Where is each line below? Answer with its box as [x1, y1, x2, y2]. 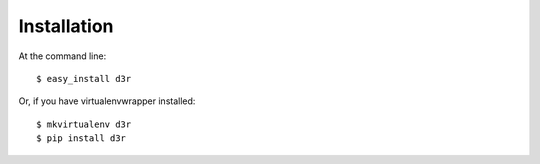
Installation [18, 15, 114, 37]
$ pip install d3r [36, 133, 127, 144]
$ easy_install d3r [36, 73, 132, 84]
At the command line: [18, 50, 107, 62]
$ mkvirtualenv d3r [36, 118, 132, 130]
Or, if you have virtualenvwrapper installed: [18, 95, 196, 107]
